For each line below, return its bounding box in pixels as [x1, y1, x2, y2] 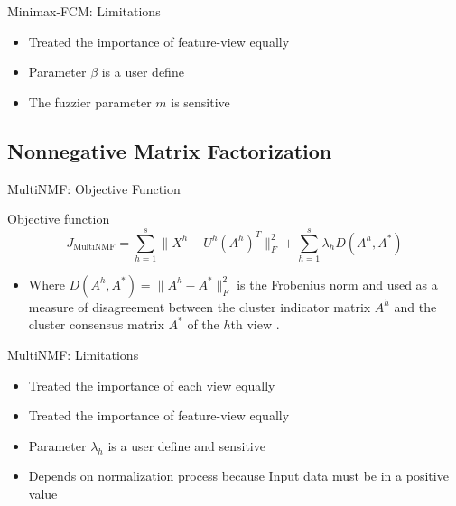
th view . [230, 315, 280, 334]
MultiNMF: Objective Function [7, 179, 181, 198]
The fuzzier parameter [28, 92, 152, 111]
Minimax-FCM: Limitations [7, 2, 161, 20]
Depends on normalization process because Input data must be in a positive [28, 466, 449, 485]
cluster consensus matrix [28, 315, 164, 334]
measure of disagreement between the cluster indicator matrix [28, 297, 371, 316]
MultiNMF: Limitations [7, 345, 139, 364]
